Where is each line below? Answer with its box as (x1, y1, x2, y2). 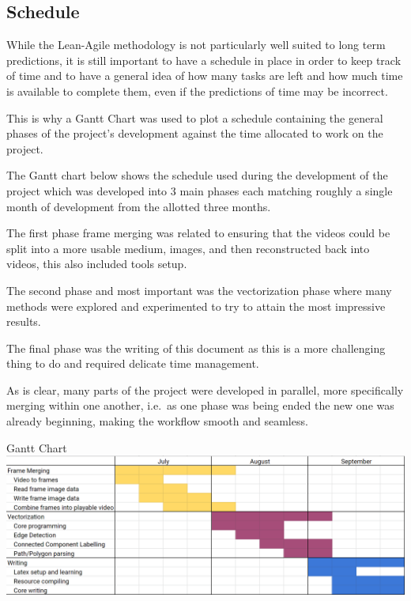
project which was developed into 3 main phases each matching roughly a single (6, 182, 393, 198)
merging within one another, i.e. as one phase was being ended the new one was (6, 397, 394, 414)
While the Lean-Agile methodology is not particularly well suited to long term (6, 36, 386, 53)
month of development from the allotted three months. (6, 198, 271, 214)
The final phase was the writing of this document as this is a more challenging (6, 339, 386, 356)
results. (6, 313, 41, 330)
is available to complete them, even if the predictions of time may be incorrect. (6, 82, 388, 99)
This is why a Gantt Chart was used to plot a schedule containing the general (6, 109, 383, 126)
